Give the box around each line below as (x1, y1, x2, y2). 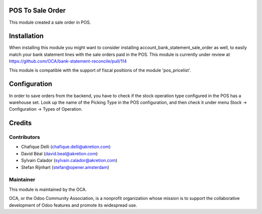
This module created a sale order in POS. (9, 19, 91, 25)
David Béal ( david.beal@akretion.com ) (21, 150, 98, 156)
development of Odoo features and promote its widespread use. (9, 202, 137, 208)
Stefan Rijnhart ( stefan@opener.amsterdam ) (21, 164, 109, 170)
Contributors (9, 134, 40, 141)
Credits (9, 119, 32, 127)
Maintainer (9, 176, 35, 183)
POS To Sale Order (9, 6, 66, 15)
